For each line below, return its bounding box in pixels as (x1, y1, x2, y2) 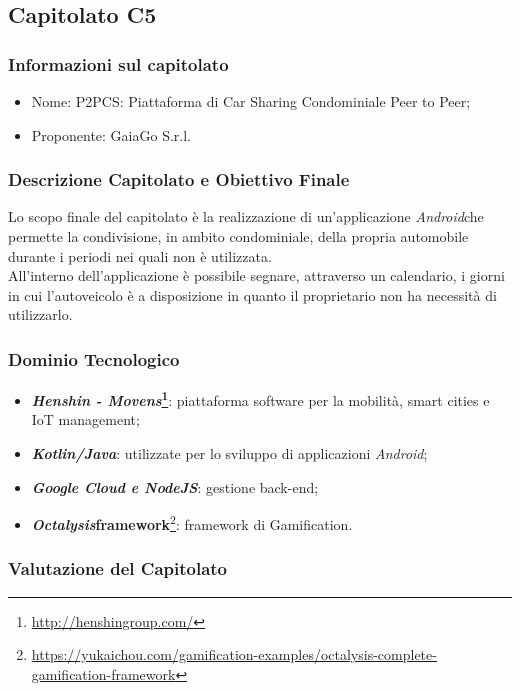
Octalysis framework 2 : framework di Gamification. (31, 511, 353, 534)
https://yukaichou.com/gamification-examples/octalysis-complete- (31, 644, 437, 665)
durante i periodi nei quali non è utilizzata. (8, 245, 272, 266)
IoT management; (31, 409, 140, 430)
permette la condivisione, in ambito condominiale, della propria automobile (8, 226, 469, 246)
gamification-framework (31, 663, 176, 684)
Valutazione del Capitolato (8, 556, 228, 581)
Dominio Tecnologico (8, 346, 180, 371)
